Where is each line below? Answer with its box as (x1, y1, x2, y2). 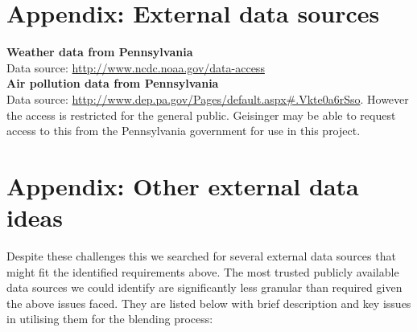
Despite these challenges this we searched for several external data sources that (6, 248, 396, 264)
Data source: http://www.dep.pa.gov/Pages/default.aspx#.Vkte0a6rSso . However (6, 90, 409, 107)
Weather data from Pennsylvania (6, 43, 193, 60)
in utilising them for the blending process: (6, 310, 213, 327)
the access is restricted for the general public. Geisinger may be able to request (6, 106, 396, 123)
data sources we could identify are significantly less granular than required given (6, 279, 403, 296)
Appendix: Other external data (6, 169, 359, 202)
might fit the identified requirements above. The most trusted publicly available (6, 263, 399, 280)
